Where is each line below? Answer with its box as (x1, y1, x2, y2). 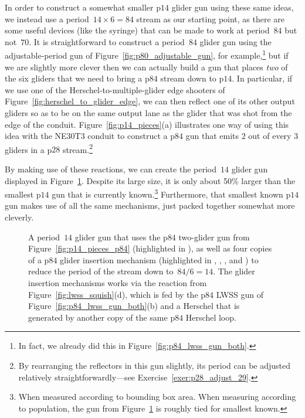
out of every (248, 130, 292, 142)
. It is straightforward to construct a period (29, 35, 185, 47)
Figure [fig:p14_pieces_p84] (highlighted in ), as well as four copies (28, 242, 272, 254)
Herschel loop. (185, 311, 236, 323)
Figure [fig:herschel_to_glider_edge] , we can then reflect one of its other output (5, 95, 295, 107)
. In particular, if (232, 72, 293, 84)
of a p (28, 253, 49, 266)
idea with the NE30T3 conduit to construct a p (5, 130, 175, 142)
